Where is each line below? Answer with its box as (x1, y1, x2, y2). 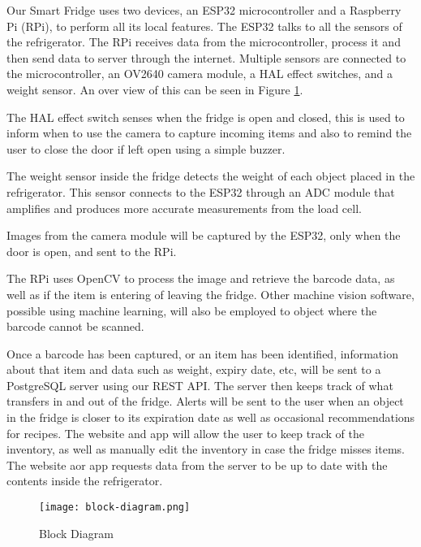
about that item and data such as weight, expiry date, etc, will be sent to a (6, 361, 381, 378)
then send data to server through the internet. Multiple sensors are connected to (6, 49, 406, 66)
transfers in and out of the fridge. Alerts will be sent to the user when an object (6, 393, 404, 410)
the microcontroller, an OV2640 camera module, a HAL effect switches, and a (6, 65, 393, 82)
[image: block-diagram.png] (39, 501, 191, 514)
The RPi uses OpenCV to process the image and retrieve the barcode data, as (6, 270, 395, 287)
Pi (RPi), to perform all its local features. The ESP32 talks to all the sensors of (6, 17, 402, 34)
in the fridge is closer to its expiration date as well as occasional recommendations (6, 409, 415, 426)
